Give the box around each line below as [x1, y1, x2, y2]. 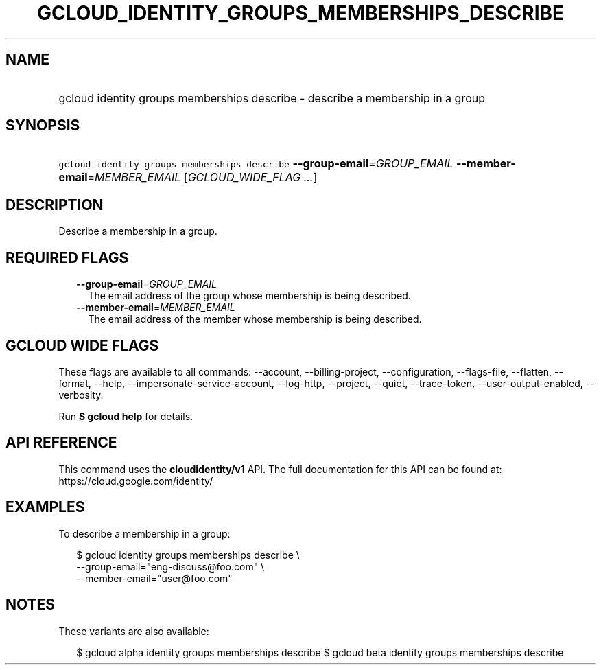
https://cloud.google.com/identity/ [58, 474, 213, 487]
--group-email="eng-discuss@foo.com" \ [76, 560, 265, 573]
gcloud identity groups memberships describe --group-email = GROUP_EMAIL [58, 157, 453, 171]
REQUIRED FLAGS [5, 249, 129, 266]
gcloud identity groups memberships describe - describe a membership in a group [58, 91, 486, 105]
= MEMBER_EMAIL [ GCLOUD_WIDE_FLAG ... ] [87, 170, 318, 185]
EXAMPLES [5, 498, 85, 516]
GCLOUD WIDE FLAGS [5, 336, 159, 354]
